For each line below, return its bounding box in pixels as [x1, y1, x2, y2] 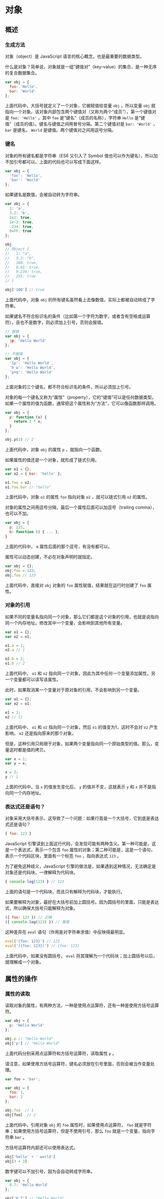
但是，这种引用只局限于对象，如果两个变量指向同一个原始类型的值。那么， [5, 741, 155, 747]
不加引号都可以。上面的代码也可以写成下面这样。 [5, 158, 103, 164]
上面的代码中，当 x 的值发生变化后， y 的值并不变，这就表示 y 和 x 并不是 [5, 784, 152, 790]
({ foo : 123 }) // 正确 [5, 915, 52, 920]
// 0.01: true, [5, 265, 41, 270]
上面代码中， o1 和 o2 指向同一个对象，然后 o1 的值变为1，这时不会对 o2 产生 [5, 724, 158, 730]
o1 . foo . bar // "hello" [5, 485, 51, 490]
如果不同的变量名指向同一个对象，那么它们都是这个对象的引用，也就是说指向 [5, 613, 159, 619]
